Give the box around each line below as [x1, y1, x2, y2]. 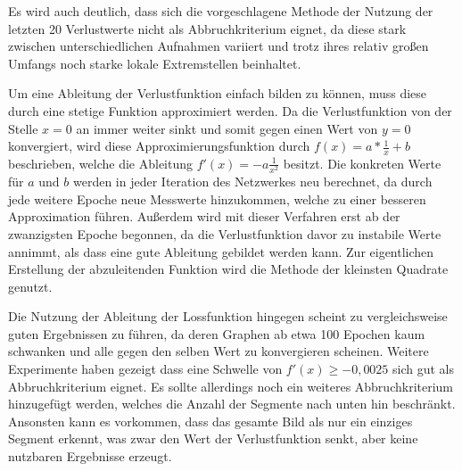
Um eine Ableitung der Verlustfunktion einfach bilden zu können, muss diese [8, 84, 427, 103]
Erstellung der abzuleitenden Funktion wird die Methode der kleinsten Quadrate [8, 260, 449, 278]
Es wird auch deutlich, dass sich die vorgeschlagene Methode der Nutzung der [8, 2, 433, 20]
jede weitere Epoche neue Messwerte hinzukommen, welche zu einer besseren [8, 189, 426, 208]
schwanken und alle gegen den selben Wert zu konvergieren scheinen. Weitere [8, 342, 429, 360]
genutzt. [8, 277, 53, 295]
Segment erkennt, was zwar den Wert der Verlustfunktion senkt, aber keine [8, 429, 418, 448]
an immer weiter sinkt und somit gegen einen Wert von [76, 119, 378, 137]
